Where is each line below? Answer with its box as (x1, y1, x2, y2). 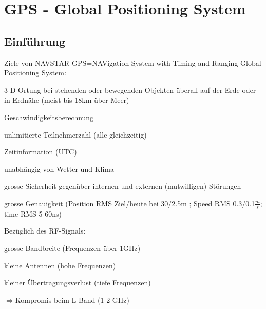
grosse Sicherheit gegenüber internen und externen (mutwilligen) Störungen (4, 181, 241, 191)
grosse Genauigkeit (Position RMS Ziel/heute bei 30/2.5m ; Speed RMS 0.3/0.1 (4, 198, 255, 208)
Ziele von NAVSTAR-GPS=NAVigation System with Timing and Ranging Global (4, 57, 261, 68)
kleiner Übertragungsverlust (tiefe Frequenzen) (4, 277, 151, 288)
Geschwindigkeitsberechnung (4, 111, 94, 122)
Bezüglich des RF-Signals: (4, 225, 86, 236)
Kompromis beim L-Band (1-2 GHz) (15, 294, 129, 305)
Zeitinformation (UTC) (4, 146, 77, 157)
